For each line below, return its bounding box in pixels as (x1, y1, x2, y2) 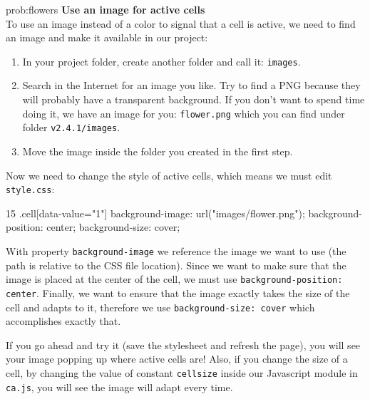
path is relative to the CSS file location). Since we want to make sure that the (6, 257, 346, 272)
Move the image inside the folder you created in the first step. (22, 143, 293, 158)
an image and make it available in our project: (6, 30, 208, 45)
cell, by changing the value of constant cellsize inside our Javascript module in (6, 365, 358, 380)
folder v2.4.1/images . (22, 120, 120, 135)
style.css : (6, 182, 55, 197)
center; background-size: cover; (46, 219, 180, 234)
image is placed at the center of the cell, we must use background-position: (6, 271, 343, 286)
